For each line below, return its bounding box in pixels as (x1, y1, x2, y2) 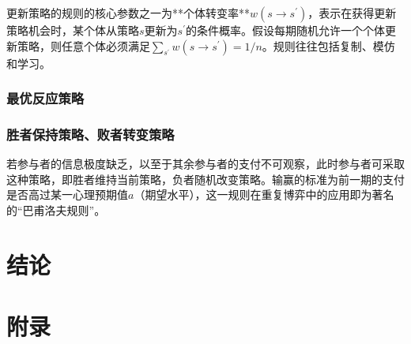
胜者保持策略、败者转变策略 (6, 124, 175, 144)
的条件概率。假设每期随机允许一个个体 (185, 22, 385, 38)
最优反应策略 (6, 88, 85, 108)
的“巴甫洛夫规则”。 (6, 202, 106, 219)
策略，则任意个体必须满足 (17, 37, 150, 54)
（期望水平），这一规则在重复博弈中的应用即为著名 (134, 186, 394, 203)
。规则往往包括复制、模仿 (262, 37, 395, 54)
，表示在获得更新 (307, 5, 397, 21)
